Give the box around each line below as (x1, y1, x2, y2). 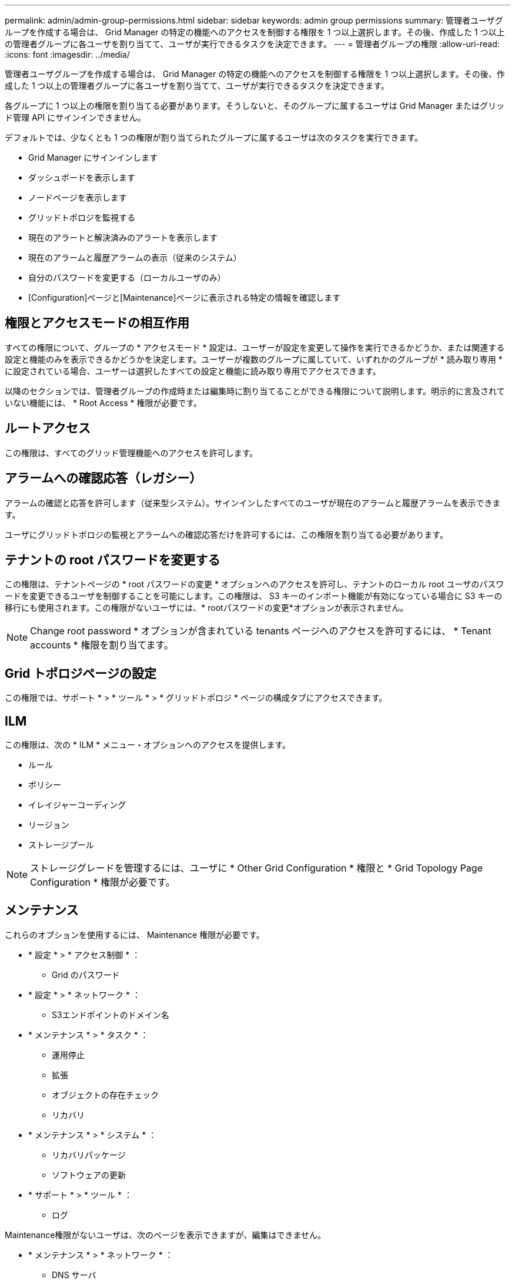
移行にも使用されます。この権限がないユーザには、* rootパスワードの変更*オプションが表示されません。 (5, 603, 409, 613)
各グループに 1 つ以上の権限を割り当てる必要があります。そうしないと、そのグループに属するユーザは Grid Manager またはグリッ (5, 101, 504, 111)
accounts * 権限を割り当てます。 (30, 639, 173, 651)
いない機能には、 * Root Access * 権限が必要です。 (5, 397, 202, 408)
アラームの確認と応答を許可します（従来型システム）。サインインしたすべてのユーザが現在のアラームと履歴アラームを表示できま (5, 497, 501, 508)
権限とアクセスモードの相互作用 (5, 315, 189, 331)
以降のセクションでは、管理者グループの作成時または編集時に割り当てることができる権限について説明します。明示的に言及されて (5, 385, 505, 396)
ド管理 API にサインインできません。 (5, 112, 146, 122)
